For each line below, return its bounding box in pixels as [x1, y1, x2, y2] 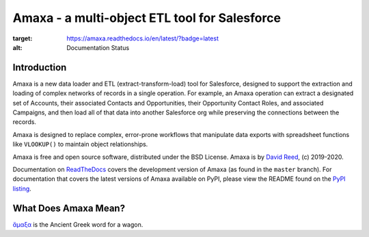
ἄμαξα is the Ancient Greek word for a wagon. [12, 220, 143, 229]
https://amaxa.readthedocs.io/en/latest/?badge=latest [66, 34, 219, 42]
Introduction [12, 62, 67, 73]
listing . [12, 184, 32, 192]
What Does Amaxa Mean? [12, 202, 126, 214]
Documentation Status [66, 43, 130, 51]
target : [12, 34, 33, 42]
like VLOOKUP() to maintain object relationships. [12, 140, 148, 149]
